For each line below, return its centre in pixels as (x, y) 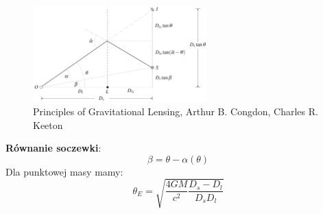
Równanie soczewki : (53, 148)
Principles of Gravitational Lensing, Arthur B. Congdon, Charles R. (176, 111)
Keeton (48, 124)
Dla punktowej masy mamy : (64, 171)
